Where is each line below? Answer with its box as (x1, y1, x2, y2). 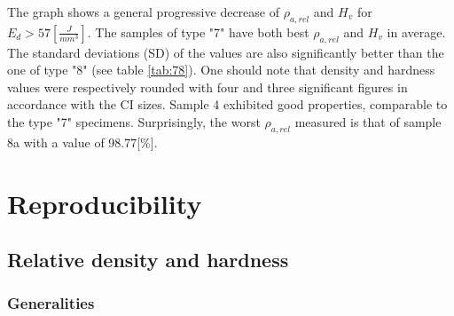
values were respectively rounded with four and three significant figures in (7, 77, 408, 96)
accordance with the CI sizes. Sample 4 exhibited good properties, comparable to (7, 95, 448, 114)
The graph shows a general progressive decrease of (7, 3, 279, 20)
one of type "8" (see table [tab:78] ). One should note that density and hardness (7, 60, 435, 79)
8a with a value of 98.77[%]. (7, 132, 158, 151)
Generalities (7, 292, 95, 314)
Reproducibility (7, 185, 202, 221)
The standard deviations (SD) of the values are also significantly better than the (7, 43, 444, 61)
